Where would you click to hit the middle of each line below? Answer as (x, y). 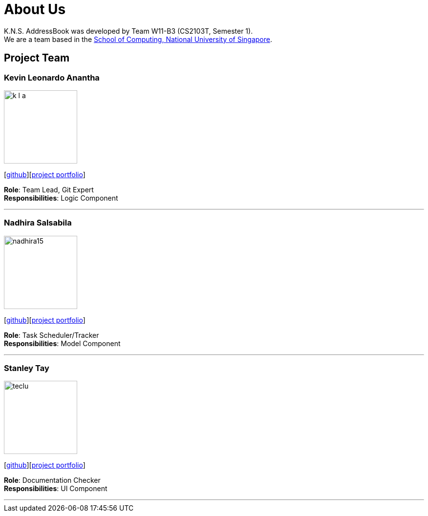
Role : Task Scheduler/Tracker (52, 335)
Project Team (37, 58)
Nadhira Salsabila (38, 223)
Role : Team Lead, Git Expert (49, 189)
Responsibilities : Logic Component (61, 198)
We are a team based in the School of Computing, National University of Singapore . (138, 39)
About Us (35, 9)
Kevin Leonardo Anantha (52, 77)
